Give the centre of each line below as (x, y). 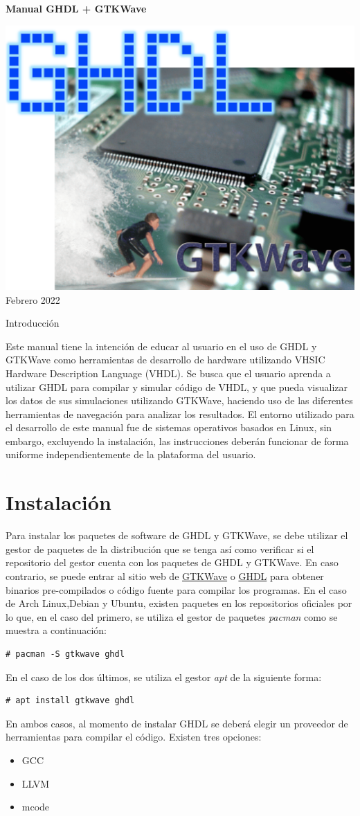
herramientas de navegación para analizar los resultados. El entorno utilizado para (180, 414)
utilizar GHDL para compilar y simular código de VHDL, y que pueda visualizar (177, 387)
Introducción (33, 323)
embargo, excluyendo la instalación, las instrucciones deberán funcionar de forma (177, 441)
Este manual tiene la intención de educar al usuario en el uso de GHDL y (161, 346)
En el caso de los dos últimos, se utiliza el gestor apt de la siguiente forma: (164, 677)
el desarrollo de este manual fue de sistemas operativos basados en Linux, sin (169, 427)
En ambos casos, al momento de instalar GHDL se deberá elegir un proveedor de (177, 723)
